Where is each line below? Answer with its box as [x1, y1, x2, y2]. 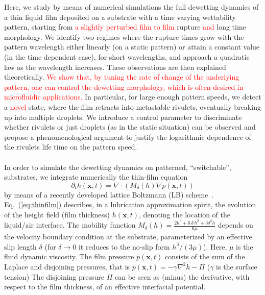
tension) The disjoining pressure [4, 271, 105, 282]
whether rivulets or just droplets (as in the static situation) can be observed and [4, 121, 256, 132]
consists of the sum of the [164, 251, 245, 262]
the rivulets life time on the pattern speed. [4, 141, 137, 152]
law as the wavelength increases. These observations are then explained [4, 61, 226, 72]
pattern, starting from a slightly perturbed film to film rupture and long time [4, 21, 246, 32]
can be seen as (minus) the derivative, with [114, 271, 250, 282]
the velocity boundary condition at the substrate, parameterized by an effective [4, 231, 252, 242]
